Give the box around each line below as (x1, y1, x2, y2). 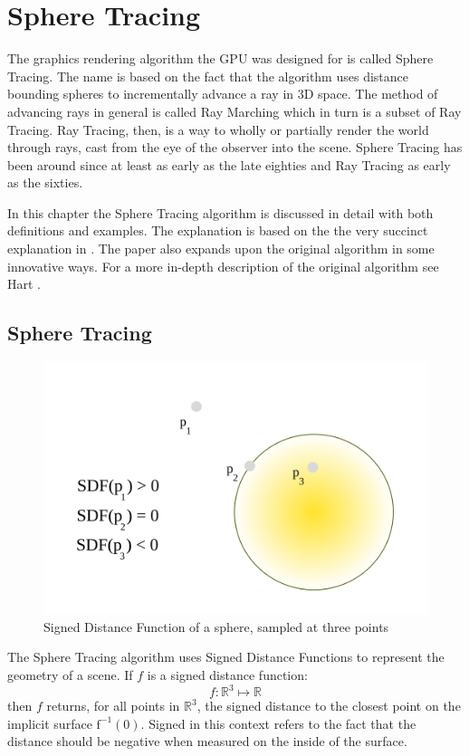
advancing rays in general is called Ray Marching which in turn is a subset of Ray (7, 101, 462, 120)
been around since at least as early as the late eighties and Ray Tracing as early (7, 155, 451, 174)
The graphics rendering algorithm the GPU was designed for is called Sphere (7, 49, 434, 68)
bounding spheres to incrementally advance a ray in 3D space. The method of (7, 84, 438, 103)
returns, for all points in (46, 696, 180, 715)
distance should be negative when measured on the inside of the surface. (7, 732, 407, 751)
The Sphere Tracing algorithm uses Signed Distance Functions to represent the (7, 647, 445, 666)
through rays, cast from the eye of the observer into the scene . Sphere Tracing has (7, 138, 463, 157)
